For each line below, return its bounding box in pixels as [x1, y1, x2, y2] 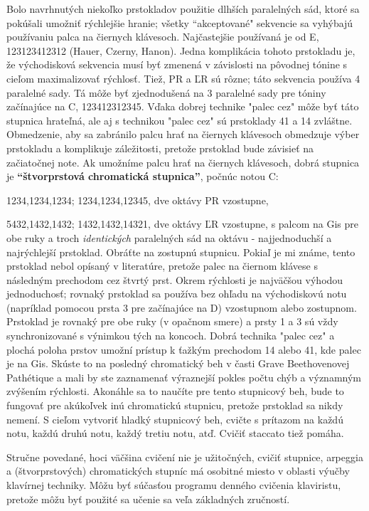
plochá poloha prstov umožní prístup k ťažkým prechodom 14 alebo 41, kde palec [6, 342, 361, 357]
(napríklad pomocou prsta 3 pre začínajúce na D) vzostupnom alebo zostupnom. [6, 300, 357, 315]
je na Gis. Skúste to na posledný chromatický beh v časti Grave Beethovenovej [6, 356, 350, 371]
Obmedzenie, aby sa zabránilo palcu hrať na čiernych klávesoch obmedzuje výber [6, 127, 360, 142]
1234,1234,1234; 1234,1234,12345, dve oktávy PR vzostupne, [6, 192, 269, 207]
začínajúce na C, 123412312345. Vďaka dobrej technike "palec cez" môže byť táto [6, 99, 359, 114]
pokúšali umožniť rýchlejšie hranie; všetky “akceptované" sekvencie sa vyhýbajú [6, 15, 353, 30]
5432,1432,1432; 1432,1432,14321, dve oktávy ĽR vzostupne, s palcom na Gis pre [6, 216, 359, 231]
